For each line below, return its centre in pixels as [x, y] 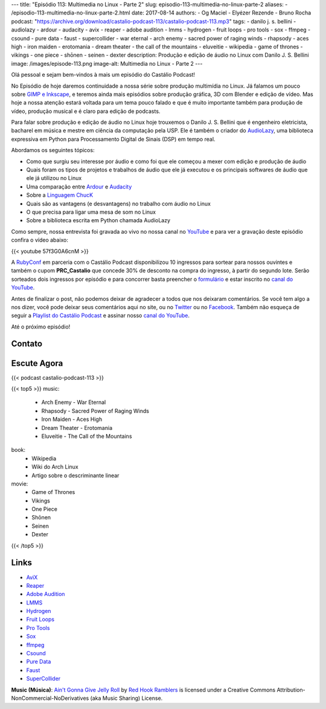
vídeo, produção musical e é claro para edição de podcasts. [86, 111]
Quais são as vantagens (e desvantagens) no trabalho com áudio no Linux [119, 204]
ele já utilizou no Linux [54, 178]
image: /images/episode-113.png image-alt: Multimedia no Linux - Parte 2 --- [107, 63]
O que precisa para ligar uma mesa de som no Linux [91, 212]
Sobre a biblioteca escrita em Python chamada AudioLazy [98, 220]
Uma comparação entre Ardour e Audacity [79, 187]
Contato [27, 344]
